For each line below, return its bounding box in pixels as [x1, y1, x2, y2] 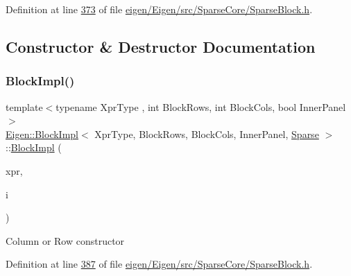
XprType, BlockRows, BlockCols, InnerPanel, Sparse [94, 126, 319, 141]
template [6, 99, 43, 114]
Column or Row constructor [6, 233, 125, 248]
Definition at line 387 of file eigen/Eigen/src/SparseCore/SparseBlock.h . [6, 257, 313, 271]
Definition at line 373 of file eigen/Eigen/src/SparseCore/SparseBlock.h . [6, 2, 313, 16]
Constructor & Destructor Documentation [6, 35, 316, 57]
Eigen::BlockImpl [6, 126, 79, 141]
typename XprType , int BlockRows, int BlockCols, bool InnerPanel [55, 99, 346, 114]
